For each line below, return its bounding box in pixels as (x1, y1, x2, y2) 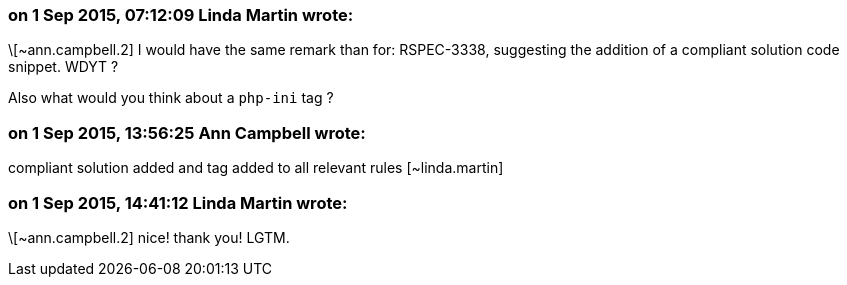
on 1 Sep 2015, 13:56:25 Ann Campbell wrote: (8, 122, 366, 143)
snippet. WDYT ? (8, 58, 119, 76)
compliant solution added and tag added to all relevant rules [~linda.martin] (8, 159, 504, 177)
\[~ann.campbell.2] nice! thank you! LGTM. (8, 228, 290, 246)
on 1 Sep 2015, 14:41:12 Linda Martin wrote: (8, 192, 348, 213)
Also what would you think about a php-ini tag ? (8, 89, 334, 107)
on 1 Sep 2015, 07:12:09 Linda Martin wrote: (8, 5, 354, 25)
